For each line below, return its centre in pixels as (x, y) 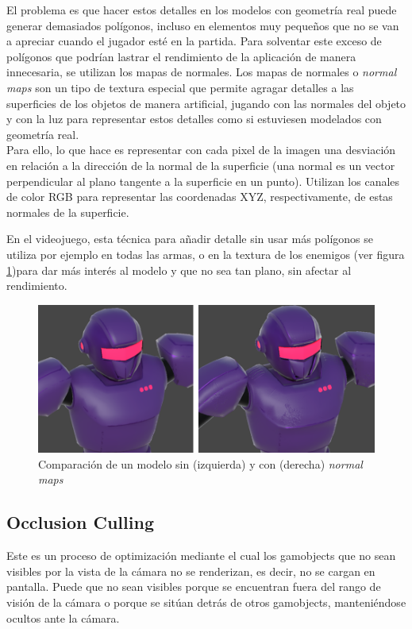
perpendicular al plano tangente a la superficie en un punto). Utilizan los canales (203, 181)
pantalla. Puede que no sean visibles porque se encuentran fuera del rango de (194, 587)
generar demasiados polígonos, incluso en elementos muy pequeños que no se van (203, 25)
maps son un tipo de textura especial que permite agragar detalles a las (180, 87)
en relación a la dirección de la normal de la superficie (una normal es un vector (201, 165)
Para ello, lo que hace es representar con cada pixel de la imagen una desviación (201, 150)
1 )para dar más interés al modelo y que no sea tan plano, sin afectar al (179, 270)
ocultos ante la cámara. (63, 617)
